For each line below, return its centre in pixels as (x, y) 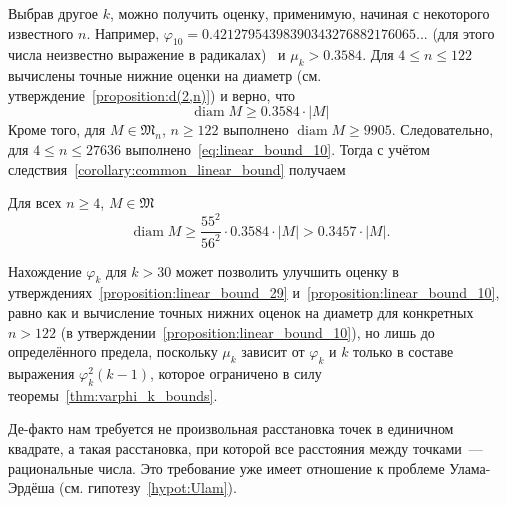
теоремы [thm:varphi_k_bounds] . (113, 394)
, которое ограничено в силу (235, 373)
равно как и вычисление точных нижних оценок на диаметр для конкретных (241, 312)
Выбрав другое (53, 13)
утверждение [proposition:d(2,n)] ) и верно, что (152, 94)
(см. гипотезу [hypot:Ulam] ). (148, 487)
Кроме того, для (57, 129)
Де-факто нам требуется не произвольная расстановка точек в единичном (231, 428)
